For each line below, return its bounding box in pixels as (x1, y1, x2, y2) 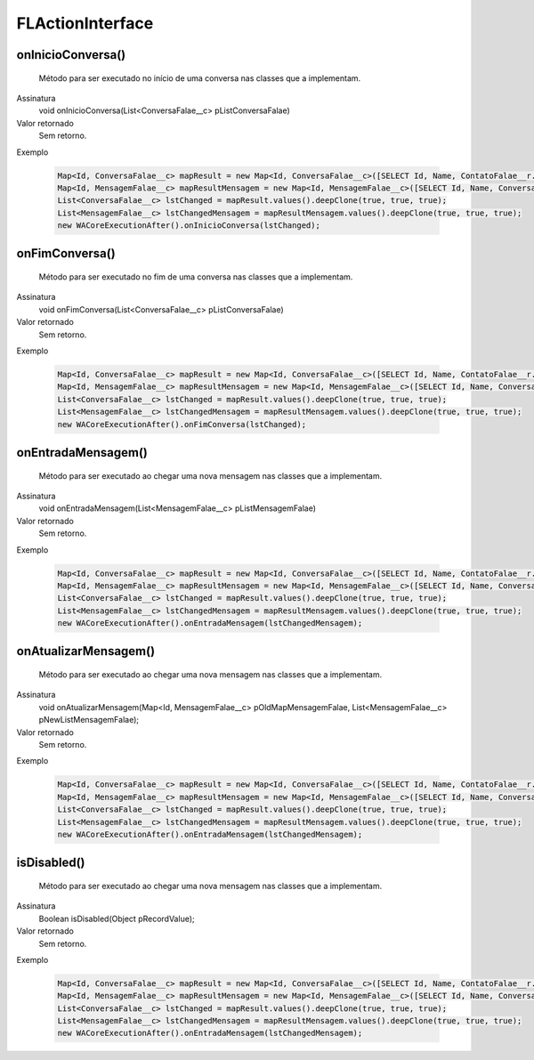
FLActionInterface (16, 13, 154, 33)
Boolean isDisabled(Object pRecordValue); (38, 913, 195, 924)
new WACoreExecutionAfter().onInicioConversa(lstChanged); (57, 221, 320, 231)
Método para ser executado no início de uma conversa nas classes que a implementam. (38, 72, 361, 84)
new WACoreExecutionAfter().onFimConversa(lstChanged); (57, 419, 307, 429)
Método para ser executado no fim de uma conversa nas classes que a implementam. (38, 271, 353, 282)
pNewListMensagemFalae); (38, 715, 140, 725)
